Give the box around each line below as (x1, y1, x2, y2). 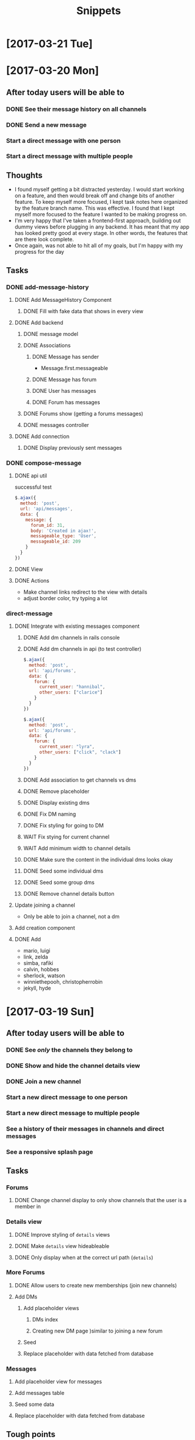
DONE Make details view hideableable (14, 1242, 110, 1249)
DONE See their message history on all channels (6, 105, 147, 113)
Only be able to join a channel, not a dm (23, 913, 120, 920)
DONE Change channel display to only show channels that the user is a (14, 1197, 187, 1204)
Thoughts (6, 170, 43, 180)
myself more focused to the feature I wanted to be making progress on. (14, 211, 187, 218)
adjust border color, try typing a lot (23, 594, 107, 601)
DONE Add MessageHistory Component (14, 296, 112, 303)
